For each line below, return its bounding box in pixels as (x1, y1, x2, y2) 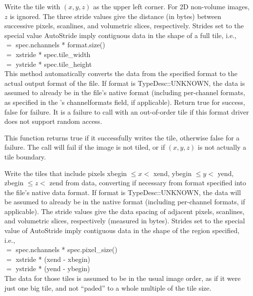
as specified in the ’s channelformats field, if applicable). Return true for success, (4, 97, 245, 107)
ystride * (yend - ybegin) (16, 263, 90, 274)
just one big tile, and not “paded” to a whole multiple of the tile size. (4, 282, 212, 293)
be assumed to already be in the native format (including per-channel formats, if (4, 197, 245, 207)
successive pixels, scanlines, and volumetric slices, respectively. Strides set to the (4, 20, 244, 31)
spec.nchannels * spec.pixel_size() (16, 244, 117, 255)
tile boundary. (4, 151, 46, 161)
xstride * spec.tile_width (16, 49, 91, 59)
